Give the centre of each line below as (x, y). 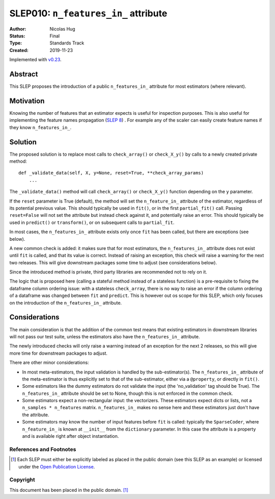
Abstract (24, 74)
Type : (16, 43)
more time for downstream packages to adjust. (59, 353)
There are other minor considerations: (49, 363)
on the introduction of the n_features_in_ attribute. (66, 303)
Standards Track (67, 43)
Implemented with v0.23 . (35, 60)
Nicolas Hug (63, 29)
